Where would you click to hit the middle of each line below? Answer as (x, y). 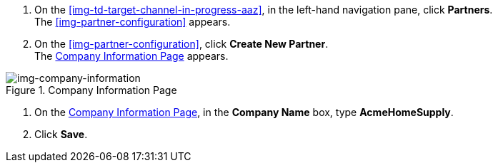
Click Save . (61, 134)
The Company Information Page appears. (131, 56)
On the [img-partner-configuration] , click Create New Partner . (181, 44)
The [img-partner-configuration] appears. (133, 22)
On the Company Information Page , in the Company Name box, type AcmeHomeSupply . (244, 112)
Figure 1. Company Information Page (91, 90)
